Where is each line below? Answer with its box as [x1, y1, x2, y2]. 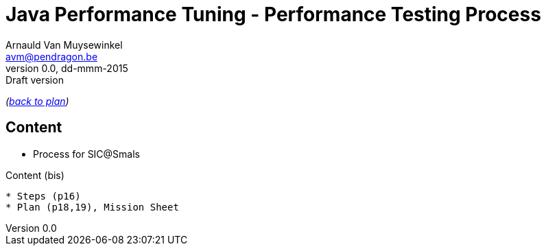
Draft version [5, 73, 64, 86]
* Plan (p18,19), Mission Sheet [5, 201, 179, 213]
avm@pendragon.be [5, 50, 98, 62]
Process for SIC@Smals [33, 147, 141, 160]
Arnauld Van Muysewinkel [5, 38, 123, 51]
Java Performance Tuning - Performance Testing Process [5, 3, 541, 26]
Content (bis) [5, 169, 64, 181]
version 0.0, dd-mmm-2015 [5, 62, 128, 74]
